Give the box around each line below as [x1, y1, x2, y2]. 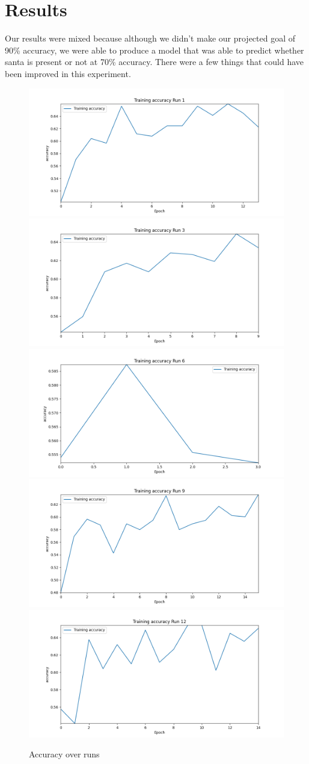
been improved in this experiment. [5, 67, 131, 79]
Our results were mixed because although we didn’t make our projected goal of [5, 32, 296, 45]
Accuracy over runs [29, 748, 100, 760]
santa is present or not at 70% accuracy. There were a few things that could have [5, 55, 304, 68]
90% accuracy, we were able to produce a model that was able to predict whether [5, 43, 304, 56]
